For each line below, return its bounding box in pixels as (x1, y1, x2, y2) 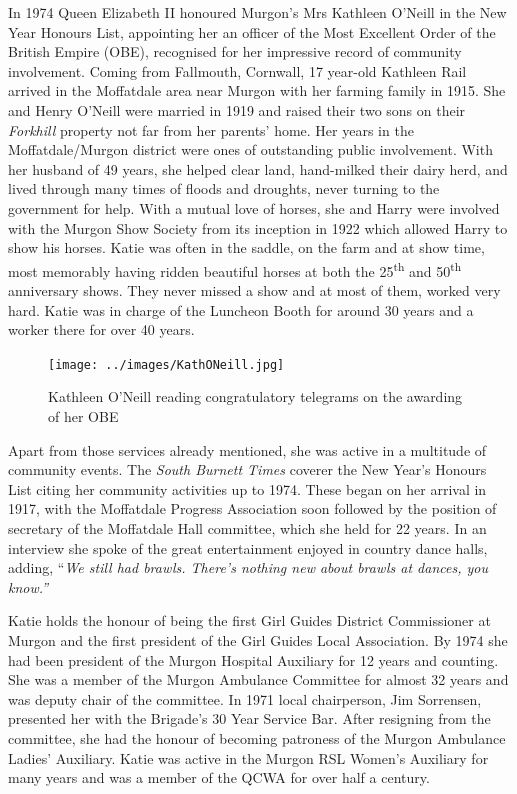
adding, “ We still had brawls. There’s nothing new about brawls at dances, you (8, 557, 488, 578)
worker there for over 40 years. (8, 319, 195, 340)
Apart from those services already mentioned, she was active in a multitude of (8, 439, 487, 460)
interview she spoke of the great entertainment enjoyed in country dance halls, (8, 537, 488, 558)
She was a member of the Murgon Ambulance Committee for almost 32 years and (8, 669, 509, 690)
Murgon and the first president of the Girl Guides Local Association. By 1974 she (8, 629, 508, 650)
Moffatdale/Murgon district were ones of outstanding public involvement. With (8, 139, 493, 160)
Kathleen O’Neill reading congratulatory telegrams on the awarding (48, 386, 463, 407)
